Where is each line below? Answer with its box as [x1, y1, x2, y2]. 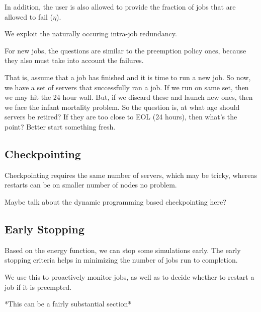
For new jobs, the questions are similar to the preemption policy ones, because [5, 45, 246, 55]
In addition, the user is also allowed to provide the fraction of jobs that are [5, 2, 236, 12]
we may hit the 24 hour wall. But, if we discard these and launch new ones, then [5, 92, 253, 102]
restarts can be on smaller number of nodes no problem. [5, 179, 177, 190]
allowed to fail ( [5, 11, 53, 22]
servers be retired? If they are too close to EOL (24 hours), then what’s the [5, 111, 237, 122]
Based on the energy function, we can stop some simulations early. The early [5, 244, 241, 255]
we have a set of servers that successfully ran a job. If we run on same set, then [5, 82, 249, 92]
